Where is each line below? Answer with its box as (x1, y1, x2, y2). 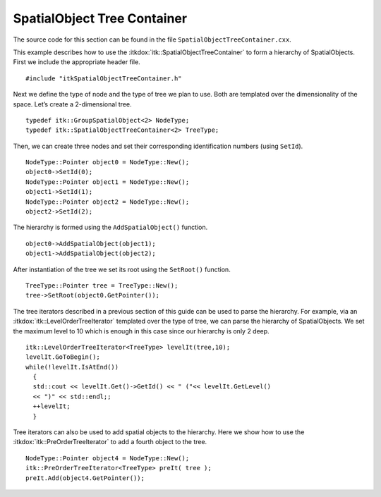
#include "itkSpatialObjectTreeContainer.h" (25, 74, 183, 82)
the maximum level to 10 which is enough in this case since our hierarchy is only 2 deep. (13, 326, 270, 335)
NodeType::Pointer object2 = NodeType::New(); (25, 197, 190, 206)
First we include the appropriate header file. (13, 58, 140, 66)
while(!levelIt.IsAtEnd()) (25, 363, 119, 371)
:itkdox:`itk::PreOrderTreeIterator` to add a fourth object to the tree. (13, 438, 207, 446)
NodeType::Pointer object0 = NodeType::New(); (25, 159, 190, 166)
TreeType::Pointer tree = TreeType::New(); (25, 281, 179, 289)
